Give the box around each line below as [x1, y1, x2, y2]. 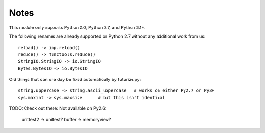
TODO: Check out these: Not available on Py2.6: [9, 106, 106, 111]
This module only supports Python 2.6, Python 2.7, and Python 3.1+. [9, 25, 146, 30]
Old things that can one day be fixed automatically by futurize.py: [9, 76, 141, 82]
